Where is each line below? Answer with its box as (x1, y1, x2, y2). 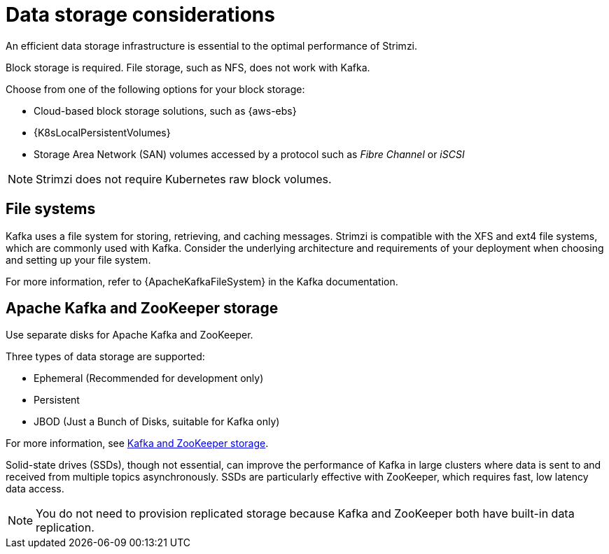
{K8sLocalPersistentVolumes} (34, 126, 171, 138)
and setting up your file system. (6, 253, 151, 266)
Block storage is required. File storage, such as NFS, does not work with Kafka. (6, 61, 370, 73)
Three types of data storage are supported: (6, 350, 205, 363)
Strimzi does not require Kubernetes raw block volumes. (36, 171, 332, 186)
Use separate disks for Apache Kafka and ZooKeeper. (6, 329, 253, 341)
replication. (36, 520, 94, 535)
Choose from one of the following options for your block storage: (6, 83, 305, 95)
